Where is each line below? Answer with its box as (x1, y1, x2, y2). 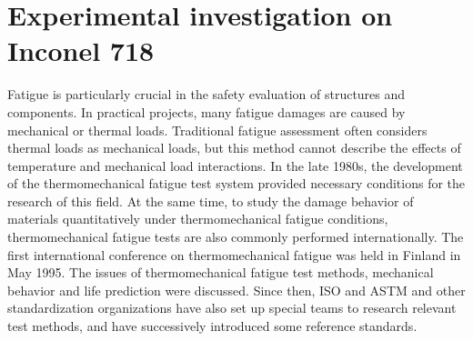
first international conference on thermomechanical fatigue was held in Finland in (7, 245, 461, 264)
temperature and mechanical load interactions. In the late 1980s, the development (7, 155, 463, 175)
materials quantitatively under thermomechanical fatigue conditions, (7, 209, 388, 228)
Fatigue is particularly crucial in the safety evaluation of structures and (7, 85, 406, 104)
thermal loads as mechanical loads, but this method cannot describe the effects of (7, 138, 461, 157)
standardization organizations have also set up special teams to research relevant (7, 298, 457, 317)
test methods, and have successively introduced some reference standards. (7, 316, 418, 336)
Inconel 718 (7, 32, 155, 69)
